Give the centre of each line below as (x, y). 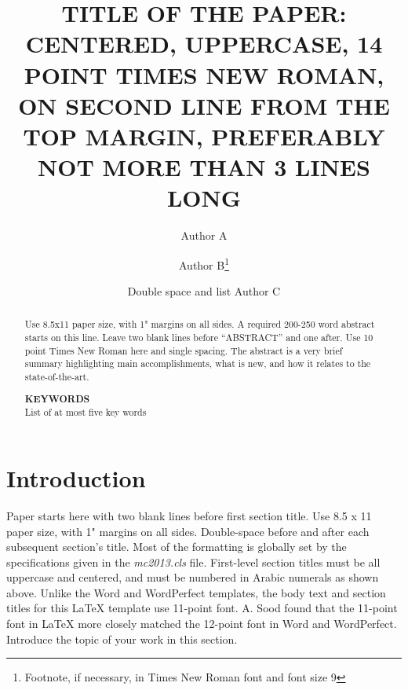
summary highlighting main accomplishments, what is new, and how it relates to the (198, 363)
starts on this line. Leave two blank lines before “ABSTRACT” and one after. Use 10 (199, 338)
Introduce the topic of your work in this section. (122, 639)
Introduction (76, 477)
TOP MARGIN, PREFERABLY (204, 136)
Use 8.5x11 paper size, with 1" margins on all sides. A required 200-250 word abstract (200, 324)
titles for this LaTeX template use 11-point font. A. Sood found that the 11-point (202, 608)
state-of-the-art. (57, 377)
